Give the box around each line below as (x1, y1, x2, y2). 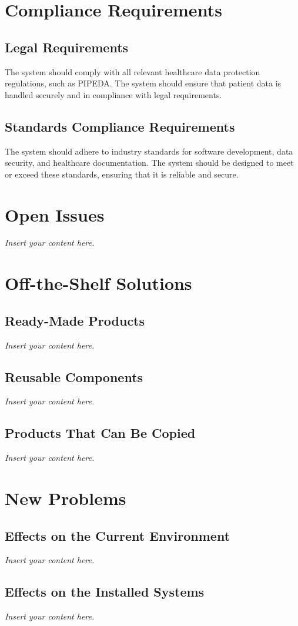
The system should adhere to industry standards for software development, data (5, 145, 293, 157)
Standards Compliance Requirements (5, 117, 235, 135)
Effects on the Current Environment (5, 526, 230, 544)
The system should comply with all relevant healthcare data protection (5, 65, 260, 78)
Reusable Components (5, 367, 143, 386)
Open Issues (5, 202, 105, 226)
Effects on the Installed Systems (5, 583, 205, 601)
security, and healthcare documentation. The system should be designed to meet (5, 156, 294, 169)
